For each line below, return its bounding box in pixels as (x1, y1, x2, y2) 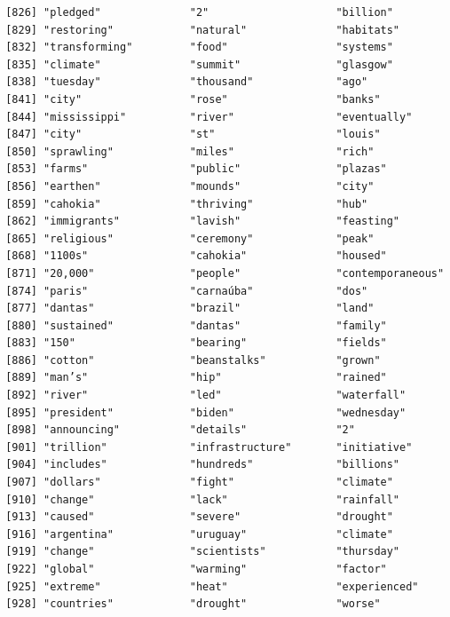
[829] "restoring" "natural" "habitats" (5, 23, 400, 36)
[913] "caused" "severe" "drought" (5, 510, 393, 524)
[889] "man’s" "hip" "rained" (5, 371, 387, 384)
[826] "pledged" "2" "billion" (5, 6, 393, 19)
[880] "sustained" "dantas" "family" (5, 319, 387, 332)
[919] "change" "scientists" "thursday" (5, 545, 400, 558)
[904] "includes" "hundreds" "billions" (5, 458, 400, 471)
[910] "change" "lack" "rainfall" (5, 493, 400, 506)
